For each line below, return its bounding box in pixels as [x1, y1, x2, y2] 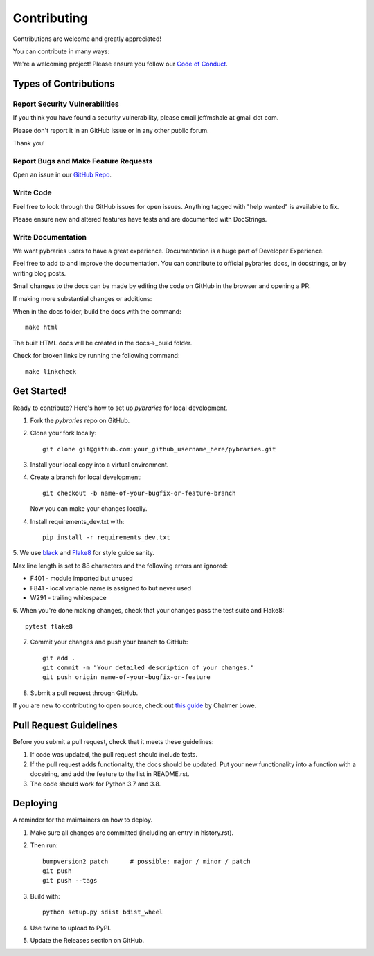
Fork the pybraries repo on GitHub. [30, 416, 130, 424]
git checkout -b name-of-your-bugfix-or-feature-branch [42, 489, 236, 497]
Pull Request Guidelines [12, 719, 118, 731]
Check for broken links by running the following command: [12, 352, 180, 360]
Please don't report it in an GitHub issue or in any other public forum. [12, 126, 209, 134]
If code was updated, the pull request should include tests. [30, 750, 197, 759]
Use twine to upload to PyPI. [30, 923, 112, 932]
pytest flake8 [25, 622, 73, 630]
